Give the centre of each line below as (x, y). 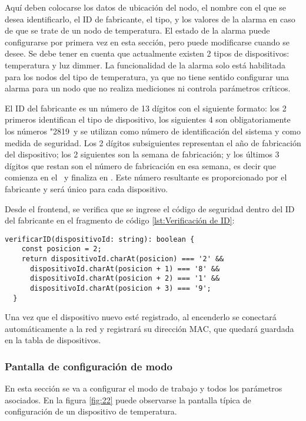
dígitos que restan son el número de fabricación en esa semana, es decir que (141, 165)
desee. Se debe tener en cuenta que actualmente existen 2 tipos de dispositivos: (147, 53)
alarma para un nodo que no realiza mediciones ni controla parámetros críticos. (148, 88)
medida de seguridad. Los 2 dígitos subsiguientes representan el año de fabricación (153, 142)
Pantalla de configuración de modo (89, 366)
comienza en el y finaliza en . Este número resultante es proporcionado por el (146, 177)
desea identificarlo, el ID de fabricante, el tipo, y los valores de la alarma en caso (150, 19)
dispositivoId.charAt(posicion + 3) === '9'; (120, 288)
